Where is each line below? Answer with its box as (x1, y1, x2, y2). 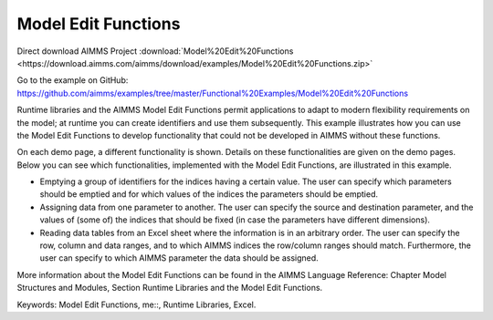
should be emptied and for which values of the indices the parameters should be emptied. (39, 189, 379, 200)
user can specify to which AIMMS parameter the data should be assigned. (39, 253, 319, 263)
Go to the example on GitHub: (16, 75, 129, 86)
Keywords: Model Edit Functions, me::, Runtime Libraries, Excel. (16, 299, 257, 310)
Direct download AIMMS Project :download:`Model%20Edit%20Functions (16, 46, 294, 57)
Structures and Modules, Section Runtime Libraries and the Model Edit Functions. (16, 283, 323, 294)
